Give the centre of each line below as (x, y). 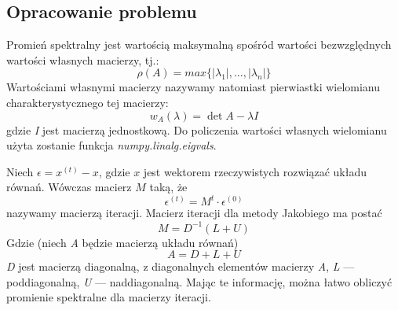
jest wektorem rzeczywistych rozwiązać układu (255, 171)
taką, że (168, 187)
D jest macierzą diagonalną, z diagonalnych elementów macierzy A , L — (181, 266)
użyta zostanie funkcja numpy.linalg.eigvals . (111, 145)
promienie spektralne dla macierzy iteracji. (109, 297)
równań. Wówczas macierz (69, 187)
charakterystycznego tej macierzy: (88, 102)
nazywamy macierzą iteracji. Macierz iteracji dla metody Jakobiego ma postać (194, 213)
